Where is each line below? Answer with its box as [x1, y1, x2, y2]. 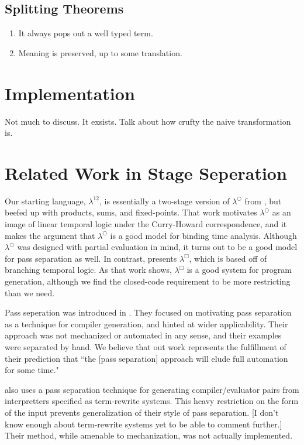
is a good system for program [186, 263, 292, 276]
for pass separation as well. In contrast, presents [5, 252, 177, 264]
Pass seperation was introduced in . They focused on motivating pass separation [5, 306, 292, 319]
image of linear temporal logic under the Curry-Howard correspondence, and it [5, 218, 287, 230]
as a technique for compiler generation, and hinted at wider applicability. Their [5, 317, 288, 330]
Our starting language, [5, 194, 86, 207]
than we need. [5, 286, 55, 299]
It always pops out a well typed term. [18, 27, 153, 39]
